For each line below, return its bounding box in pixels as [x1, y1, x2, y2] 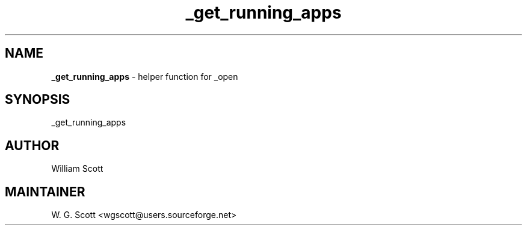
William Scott [51, 163, 103, 174]
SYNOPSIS [5, 92, 70, 107]
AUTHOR [5, 138, 60, 153]
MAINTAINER [5, 184, 85, 199]
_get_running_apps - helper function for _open [51, 71, 238, 82]
